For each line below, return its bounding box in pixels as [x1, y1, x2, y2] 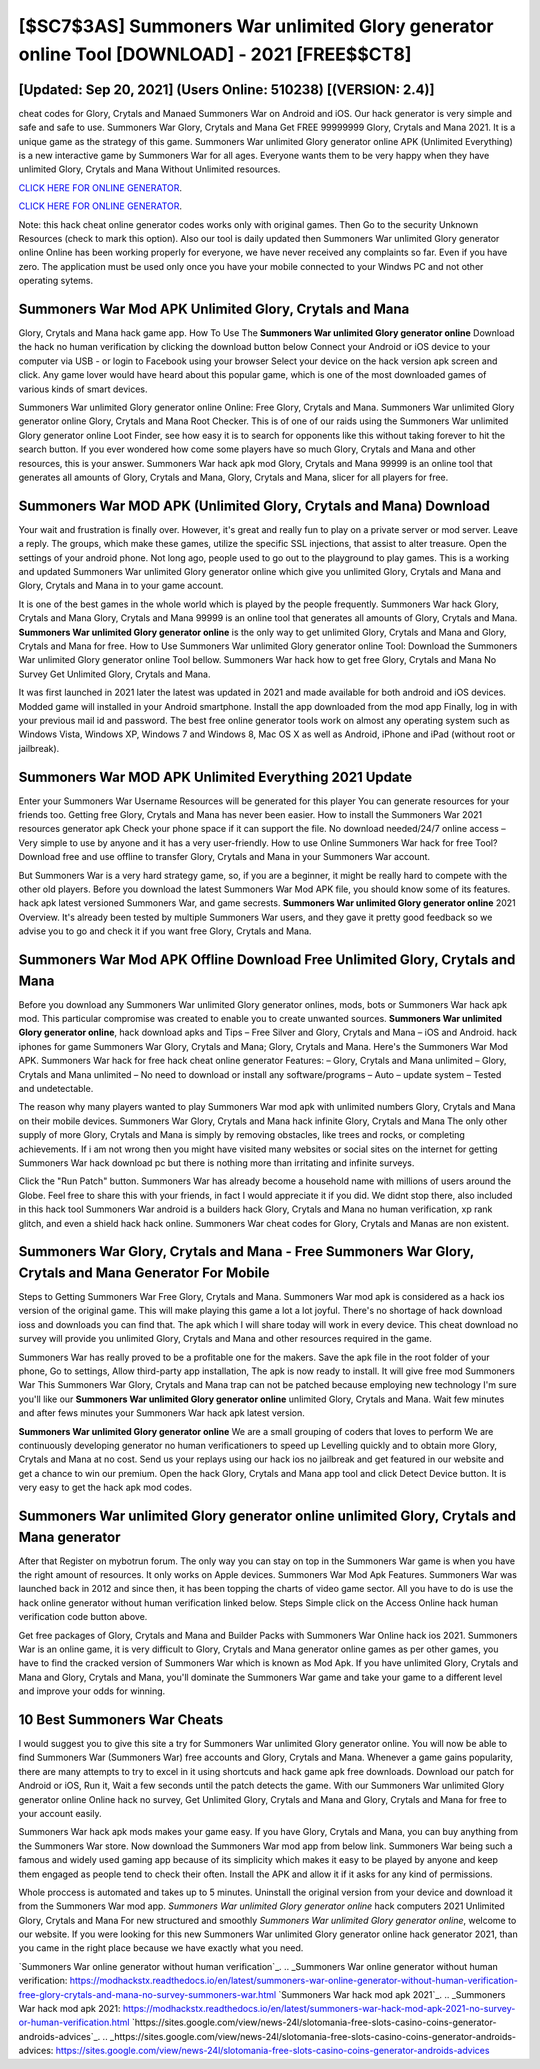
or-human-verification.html [18, 2016, 130, 2029]
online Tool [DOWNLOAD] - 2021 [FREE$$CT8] [18, 43, 412, 65]
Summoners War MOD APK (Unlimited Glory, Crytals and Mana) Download [18, 497, 490, 514]
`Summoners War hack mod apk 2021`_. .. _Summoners [278, 1988, 506, 2000]
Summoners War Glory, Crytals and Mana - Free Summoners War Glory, [18, 1243, 475, 1260]
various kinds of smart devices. [18, 383, 149, 395]
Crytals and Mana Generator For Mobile [18, 1264, 270, 1281]
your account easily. [18, 1807, 102, 1819]
